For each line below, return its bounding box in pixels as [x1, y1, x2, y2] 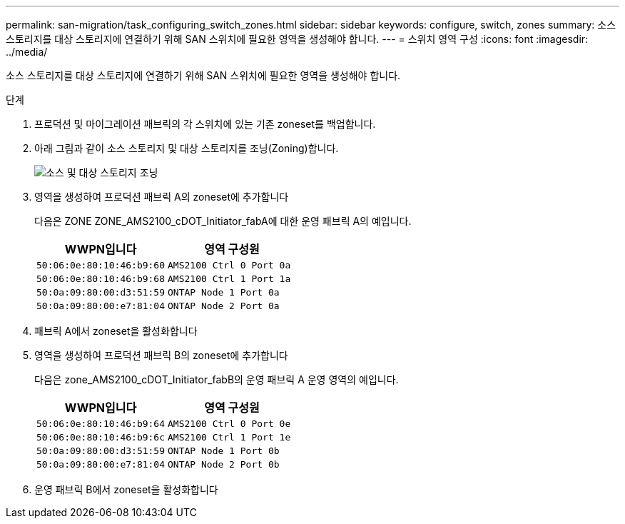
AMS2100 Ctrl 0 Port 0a [168, 260, 291, 271]
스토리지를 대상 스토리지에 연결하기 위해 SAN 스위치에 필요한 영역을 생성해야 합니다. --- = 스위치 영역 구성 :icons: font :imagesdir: [6, 33, 589, 45]
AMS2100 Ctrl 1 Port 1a [168, 273, 291, 284]
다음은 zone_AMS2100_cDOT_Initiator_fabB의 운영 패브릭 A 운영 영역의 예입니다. [34, 373, 399, 386]
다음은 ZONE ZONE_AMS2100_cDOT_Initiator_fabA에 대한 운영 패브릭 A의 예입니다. [34, 215, 412, 227]
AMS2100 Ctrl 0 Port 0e [168, 418, 291, 429]
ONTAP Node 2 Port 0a [168, 301, 280, 311]
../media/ [6, 46, 48, 58]
